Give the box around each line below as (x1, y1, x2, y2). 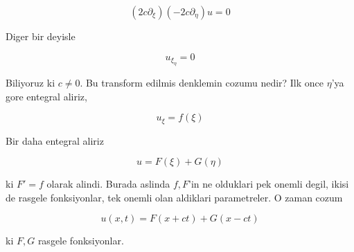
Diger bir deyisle (6, 29, 76, 43)
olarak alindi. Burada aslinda (46, 177, 170, 191)
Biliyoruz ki (6, 75, 55, 89)
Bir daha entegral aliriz (6, 133, 104, 147)
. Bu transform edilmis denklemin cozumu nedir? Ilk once (80, 75, 324, 89)
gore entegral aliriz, (6, 89, 87, 103)
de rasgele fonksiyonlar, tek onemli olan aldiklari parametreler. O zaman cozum (6, 190, 343, 204)
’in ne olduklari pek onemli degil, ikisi (188, 177, 349, 191)
